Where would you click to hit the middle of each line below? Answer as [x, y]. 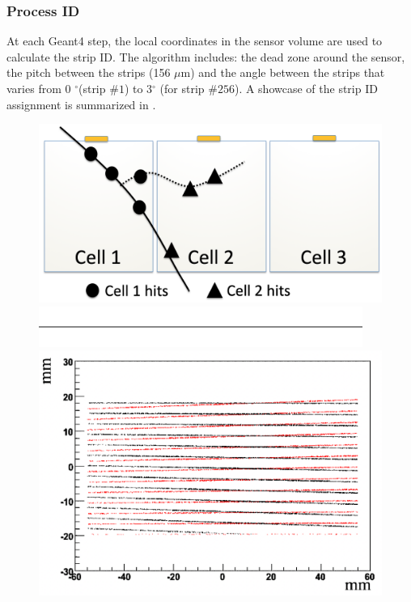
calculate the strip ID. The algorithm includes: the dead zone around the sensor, [206, 56]
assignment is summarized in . [81, 104]
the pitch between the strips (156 [89, 72]
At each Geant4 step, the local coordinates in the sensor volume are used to [195, 41]
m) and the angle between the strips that [283, 72]
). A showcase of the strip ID [306, 88]
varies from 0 [39, 88]
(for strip [182, 88]
